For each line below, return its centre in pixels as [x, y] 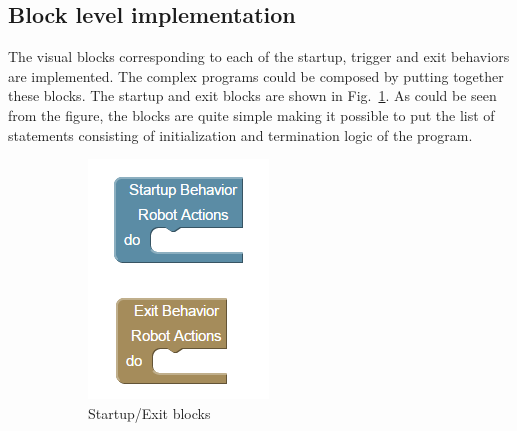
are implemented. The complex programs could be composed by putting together [256, 75]
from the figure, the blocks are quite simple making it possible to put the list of [251, 114]
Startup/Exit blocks [149, 412]
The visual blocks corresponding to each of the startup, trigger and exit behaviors [259, 56]
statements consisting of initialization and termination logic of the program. [240, 134]
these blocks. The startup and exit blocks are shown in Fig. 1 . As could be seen [252, 95]
